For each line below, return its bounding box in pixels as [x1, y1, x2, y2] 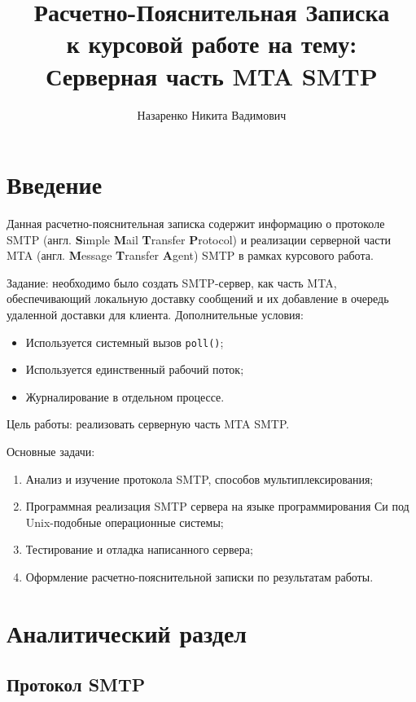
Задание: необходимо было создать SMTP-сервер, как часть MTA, [7, 274, 337, 291]
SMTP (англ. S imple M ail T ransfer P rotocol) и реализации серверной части [7, 230, 391, 248]
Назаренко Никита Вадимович [137, 106, 287, 123]
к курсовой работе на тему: [66, 27, 357, 60]
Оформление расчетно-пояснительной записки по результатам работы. [25, 568, 374, 585]
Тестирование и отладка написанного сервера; [25, 541, 253, 558]
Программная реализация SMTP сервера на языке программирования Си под [25, 498, 409, 515]
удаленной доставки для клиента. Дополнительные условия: [7, 306, 304, 322]
